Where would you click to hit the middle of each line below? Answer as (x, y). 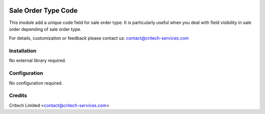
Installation (23, 51)
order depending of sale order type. (45, 29)
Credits (18, 95)
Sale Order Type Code (43, 11)
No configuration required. (36, 83)
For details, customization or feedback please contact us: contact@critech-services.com (99, 38)
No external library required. (38, 61)
